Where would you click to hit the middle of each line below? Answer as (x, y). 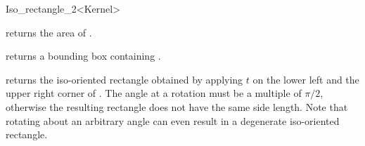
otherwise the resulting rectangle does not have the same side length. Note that (177, 106)
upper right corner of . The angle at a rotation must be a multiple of (154, 93)
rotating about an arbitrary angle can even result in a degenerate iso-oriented (173, 120)
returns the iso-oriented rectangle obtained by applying (124, 79)
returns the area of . (49, 32)
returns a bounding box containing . (83, 56)
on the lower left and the (306, 79)
